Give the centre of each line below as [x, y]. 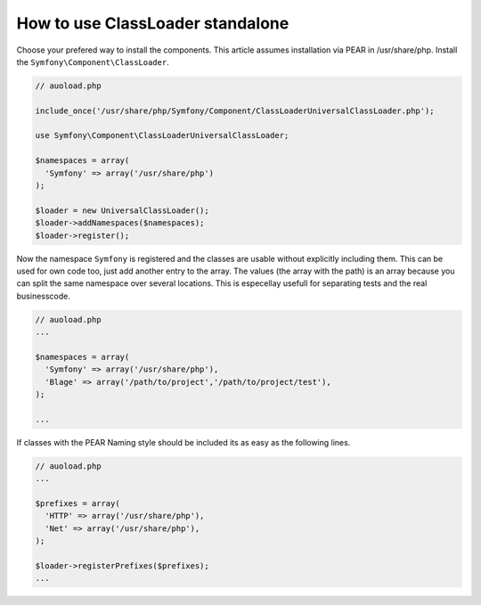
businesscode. [44, 296]
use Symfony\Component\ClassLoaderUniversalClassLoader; [162, 135]
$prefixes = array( [77, 504]
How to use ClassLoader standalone [153, 23]
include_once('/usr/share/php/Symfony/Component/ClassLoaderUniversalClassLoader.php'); [235, 110]
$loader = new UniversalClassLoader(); [122, 210]
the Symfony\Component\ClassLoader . [93, 61]
